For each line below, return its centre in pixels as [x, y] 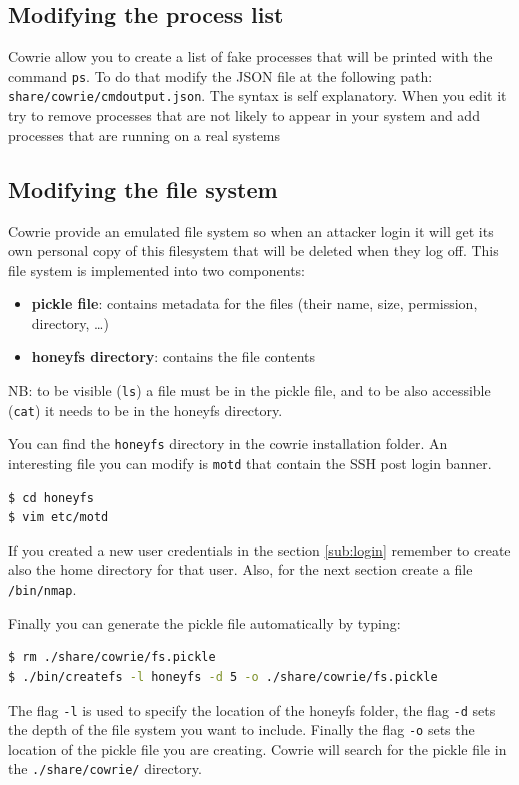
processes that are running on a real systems [144, 134]
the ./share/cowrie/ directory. [105, 768]
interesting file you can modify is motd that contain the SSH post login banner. [250, 463]
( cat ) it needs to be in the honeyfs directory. [145, 409]
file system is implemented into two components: [156, 269]
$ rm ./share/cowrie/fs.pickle [112, 657]
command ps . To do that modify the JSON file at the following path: [220, 75]
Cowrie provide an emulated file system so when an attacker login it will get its [251, 230]
